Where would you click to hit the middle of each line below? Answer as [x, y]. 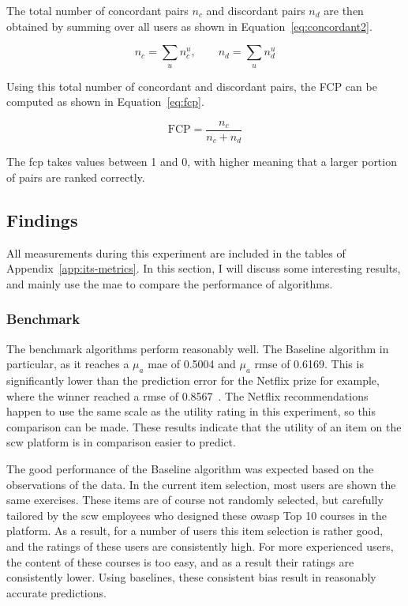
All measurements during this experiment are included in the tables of [176, 252]
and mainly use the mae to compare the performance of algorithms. [170, 283]
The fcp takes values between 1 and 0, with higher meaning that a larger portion [202, 162]
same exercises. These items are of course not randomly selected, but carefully [195, 500]
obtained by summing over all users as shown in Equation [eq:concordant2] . [189, 26]
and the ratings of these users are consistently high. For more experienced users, [200, 546]
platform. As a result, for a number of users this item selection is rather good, [195, 531]
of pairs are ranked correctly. [76, 177]
